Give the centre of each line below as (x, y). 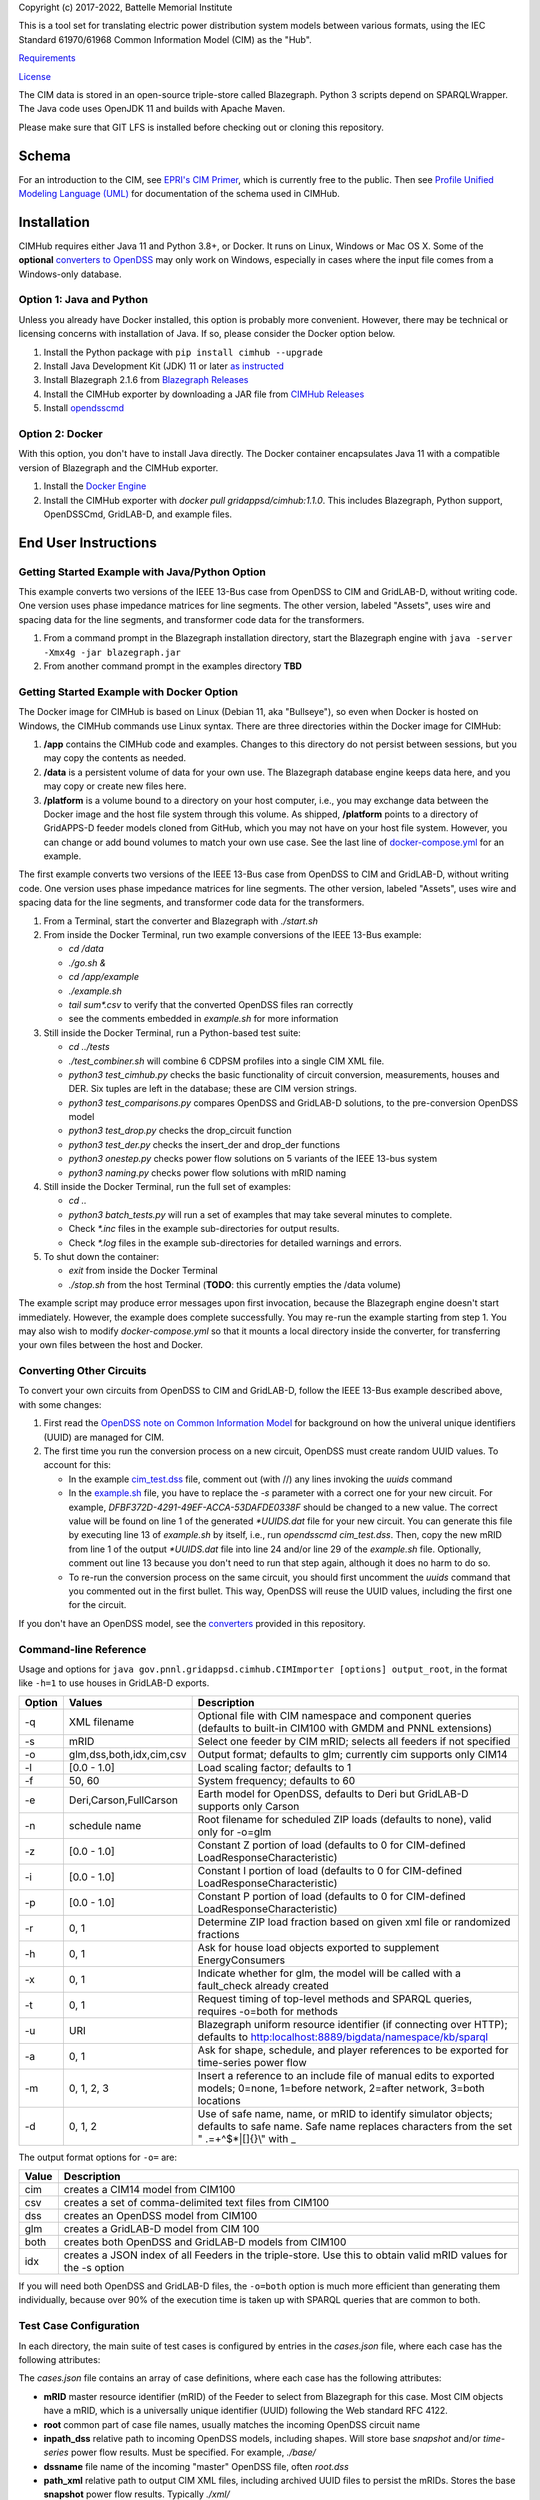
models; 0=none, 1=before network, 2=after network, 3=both (341, 2088)
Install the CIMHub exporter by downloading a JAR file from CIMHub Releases (204, 394)
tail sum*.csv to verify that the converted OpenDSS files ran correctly (211, 1004)
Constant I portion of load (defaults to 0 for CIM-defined (329, 1870)
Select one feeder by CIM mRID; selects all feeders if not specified (354, 1741)
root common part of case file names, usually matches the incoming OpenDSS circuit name (231, 2424)
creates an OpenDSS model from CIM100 (160, 2216)
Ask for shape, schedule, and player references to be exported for (353, 2050)
